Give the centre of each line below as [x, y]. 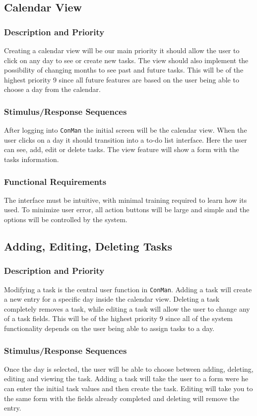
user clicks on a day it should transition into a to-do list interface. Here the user [126, 139]
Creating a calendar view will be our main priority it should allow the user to [122, 50]
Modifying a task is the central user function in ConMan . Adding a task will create [128, 289]
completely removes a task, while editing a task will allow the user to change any [127, 308]
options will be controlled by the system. [66, 219]
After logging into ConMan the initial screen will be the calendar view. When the [126, 130]
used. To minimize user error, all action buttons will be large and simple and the [127, 209]
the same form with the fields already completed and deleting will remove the [122, 398]
